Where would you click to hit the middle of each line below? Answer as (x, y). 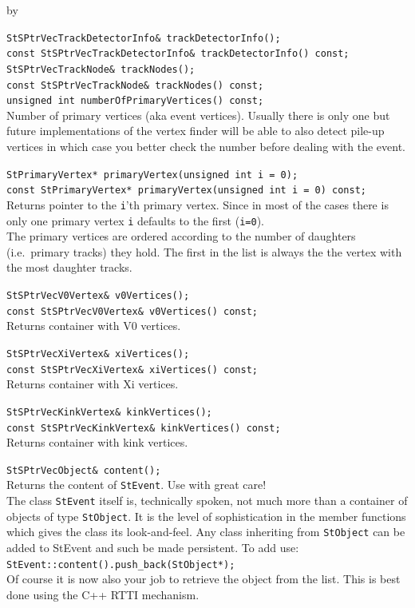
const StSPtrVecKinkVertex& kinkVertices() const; (144, 428)
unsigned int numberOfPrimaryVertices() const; (135, 101)
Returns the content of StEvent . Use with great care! (136, 485)
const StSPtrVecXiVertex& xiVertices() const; (132, 370)
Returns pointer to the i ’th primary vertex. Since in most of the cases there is (198, 204)
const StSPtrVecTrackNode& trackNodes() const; (135, 85)
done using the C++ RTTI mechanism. (103, 594)
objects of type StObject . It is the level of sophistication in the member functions (206, 516)
